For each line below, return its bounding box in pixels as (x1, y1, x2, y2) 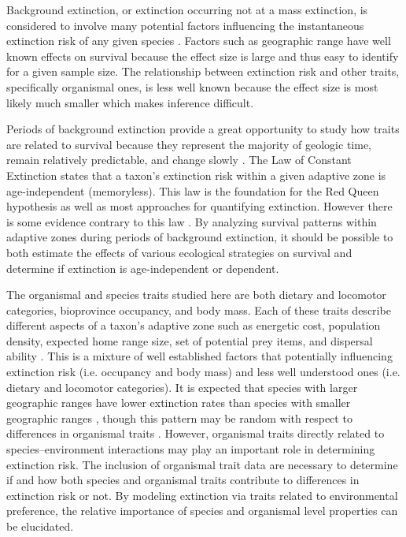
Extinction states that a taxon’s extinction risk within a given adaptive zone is (6, 166, 386, 183)
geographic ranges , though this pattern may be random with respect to (6, 409, 352, 426)
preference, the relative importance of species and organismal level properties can (6, 502, 398, 519)
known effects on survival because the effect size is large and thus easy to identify (6, 47, 399, 64)
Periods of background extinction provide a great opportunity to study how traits (6, 121, 400, 137)
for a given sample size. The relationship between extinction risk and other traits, (6, 63, 400, 80)
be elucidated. (6, 518, 74, 534)
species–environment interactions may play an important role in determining (6, 441, 375, 457)
